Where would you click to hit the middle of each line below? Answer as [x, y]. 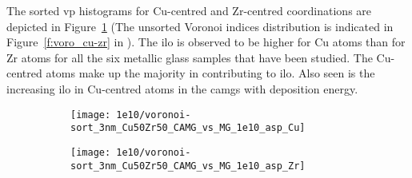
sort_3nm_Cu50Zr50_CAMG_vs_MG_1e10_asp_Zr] [188, 166]
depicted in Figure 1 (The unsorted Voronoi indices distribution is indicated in [200, 26]
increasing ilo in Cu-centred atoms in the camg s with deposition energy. [182, 88]
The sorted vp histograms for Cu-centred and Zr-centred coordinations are [189, 10]
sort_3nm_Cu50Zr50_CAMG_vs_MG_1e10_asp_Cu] [188, 128]
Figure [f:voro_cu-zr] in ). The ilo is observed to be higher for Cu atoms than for [206, 42]
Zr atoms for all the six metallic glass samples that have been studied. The [190, 57]
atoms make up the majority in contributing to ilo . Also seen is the [210, 73]
